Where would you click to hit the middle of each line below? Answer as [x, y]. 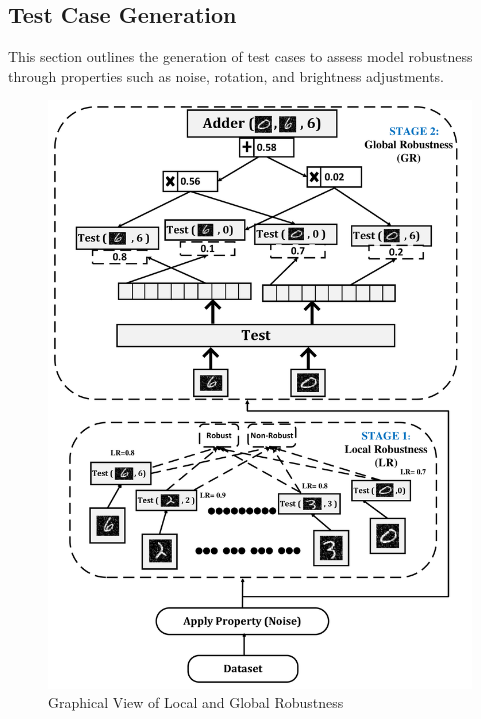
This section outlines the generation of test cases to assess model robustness [240, 56]
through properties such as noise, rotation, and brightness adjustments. [226, 75]
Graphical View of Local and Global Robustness [196, 702]
